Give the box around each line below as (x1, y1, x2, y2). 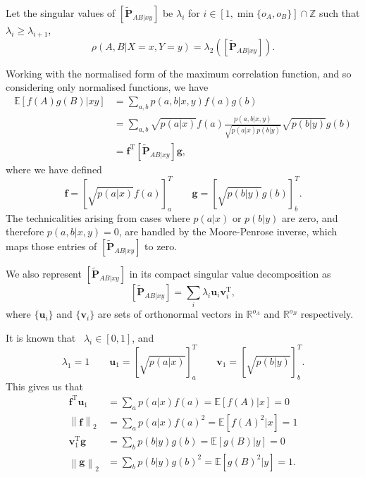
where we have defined (6, 161, 102, 176)
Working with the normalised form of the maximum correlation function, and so (6, 66, 352, 80)
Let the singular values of (6, 6, 116, 20)
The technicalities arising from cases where (6, 210, 190, 225)
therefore (6, 224, 44, 239)
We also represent (6, 266, 82, 280)
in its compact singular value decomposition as (129, 266, 331, 280)
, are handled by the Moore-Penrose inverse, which (118, 224, 338, 239)
